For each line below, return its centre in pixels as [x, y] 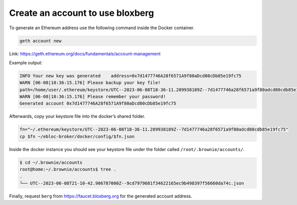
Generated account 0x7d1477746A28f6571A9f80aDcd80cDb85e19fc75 [98, 103]
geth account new [41, 41]
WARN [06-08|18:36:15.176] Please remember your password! [93, 97]
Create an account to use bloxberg [82, 13]
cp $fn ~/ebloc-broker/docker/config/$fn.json [77, 136]
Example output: [26, 62]
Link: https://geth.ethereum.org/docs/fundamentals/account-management [85, 53]
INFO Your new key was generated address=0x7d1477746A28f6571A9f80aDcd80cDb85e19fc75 [131, 76]
